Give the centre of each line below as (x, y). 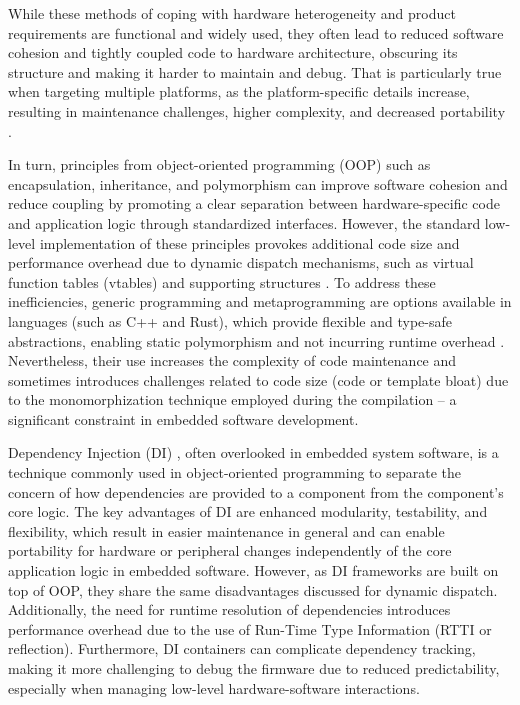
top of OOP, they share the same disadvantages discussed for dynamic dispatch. (253, 589)
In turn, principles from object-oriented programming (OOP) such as (219, 164)
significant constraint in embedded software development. (183, 418)
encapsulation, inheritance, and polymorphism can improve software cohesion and (258, 183)
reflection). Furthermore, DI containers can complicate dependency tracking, (242, 648)
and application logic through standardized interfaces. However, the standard (244, 222)
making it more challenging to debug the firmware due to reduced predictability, (254, 668)
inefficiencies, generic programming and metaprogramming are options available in (260, 301)
